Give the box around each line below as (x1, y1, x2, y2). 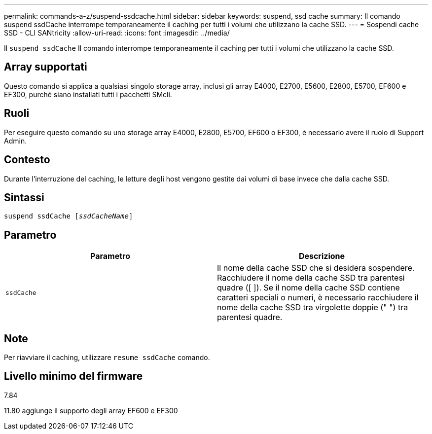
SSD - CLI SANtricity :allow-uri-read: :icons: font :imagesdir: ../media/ (4, 29, 230, 37)
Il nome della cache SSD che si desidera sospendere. (217, 263, 415, 273)
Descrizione (298, 251, 345, 261)
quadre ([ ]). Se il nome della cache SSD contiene (217, 283, 400, 293)
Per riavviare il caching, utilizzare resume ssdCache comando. (4, 353, 210, 362)
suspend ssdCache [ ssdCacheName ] (4, 212, 133, 220)
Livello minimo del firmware (4, 370, 143, 383)
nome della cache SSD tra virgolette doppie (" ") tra (217, 302, 408, 313)
